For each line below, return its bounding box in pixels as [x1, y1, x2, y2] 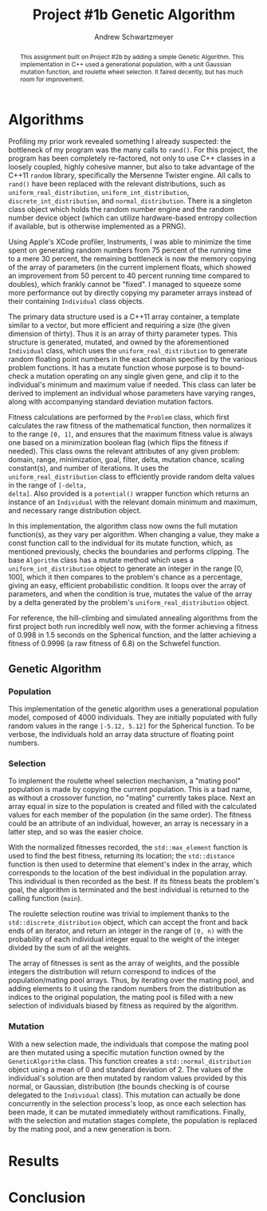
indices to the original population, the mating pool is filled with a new [8, 993, 234, 1002]
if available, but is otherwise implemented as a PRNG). [8, 221, 187, 231]
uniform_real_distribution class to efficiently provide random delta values [8, 472, 255, 481]
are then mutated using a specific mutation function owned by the [8, 1047, 225, 1057]
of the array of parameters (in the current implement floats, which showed [8, 262, 252, 273]
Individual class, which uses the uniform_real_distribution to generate [8, 346, 248, 356]
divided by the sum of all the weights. [8, 943, 132, 953]
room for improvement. [19, 74, 84, 83]
